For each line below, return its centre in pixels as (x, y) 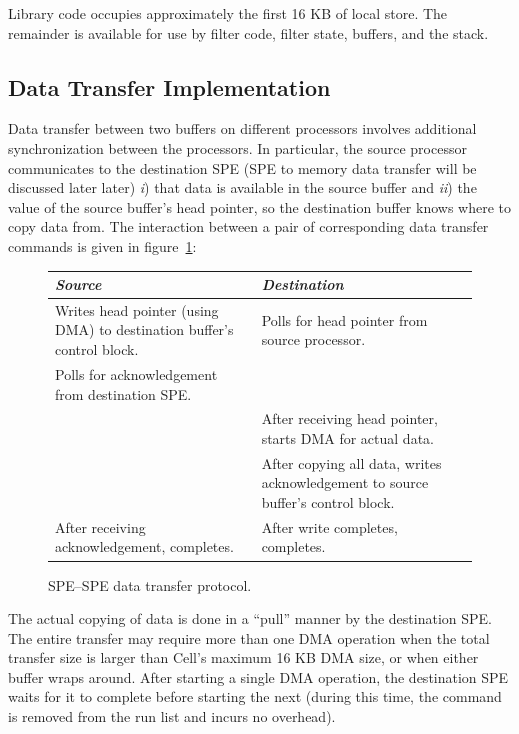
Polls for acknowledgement (136, 373)
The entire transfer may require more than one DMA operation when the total (249, 637)
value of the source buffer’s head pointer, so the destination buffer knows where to (260, 206)
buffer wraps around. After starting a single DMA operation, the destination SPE (258, 676)
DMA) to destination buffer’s (144, 329)
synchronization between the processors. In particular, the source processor (237, 147)
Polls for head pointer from (344, 319)
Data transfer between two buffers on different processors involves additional (242, 128)
